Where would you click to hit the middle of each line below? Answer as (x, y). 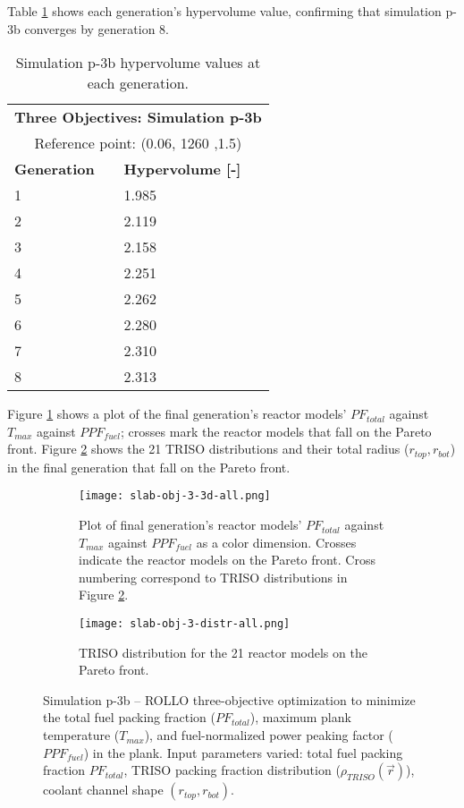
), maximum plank (300, 717)
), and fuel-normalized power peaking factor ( (269, 735)
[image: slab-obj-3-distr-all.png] (185, 624)
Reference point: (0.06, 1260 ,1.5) (138, 143)
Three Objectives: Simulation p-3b (138, 117)
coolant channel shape (103, 790)
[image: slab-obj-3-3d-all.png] (175, 496)
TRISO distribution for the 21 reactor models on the (223, 652)
